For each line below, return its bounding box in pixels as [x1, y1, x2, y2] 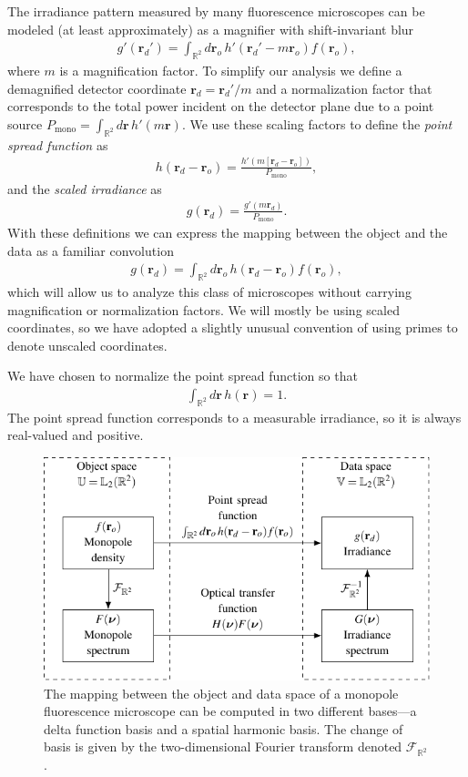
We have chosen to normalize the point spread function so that [7, 366, 358, 385]
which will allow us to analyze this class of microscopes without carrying [7, 282, 412, 302]
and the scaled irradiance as [7, 179, 162, 198]
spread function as [7, 135, 108, 154]
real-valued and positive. [7, 425, 144, 445]
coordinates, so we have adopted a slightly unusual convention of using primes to [7, 318, 458, 337]
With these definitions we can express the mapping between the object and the [7, 223, 448, 242]
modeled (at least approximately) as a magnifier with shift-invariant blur [7, 19, 414, 38]
